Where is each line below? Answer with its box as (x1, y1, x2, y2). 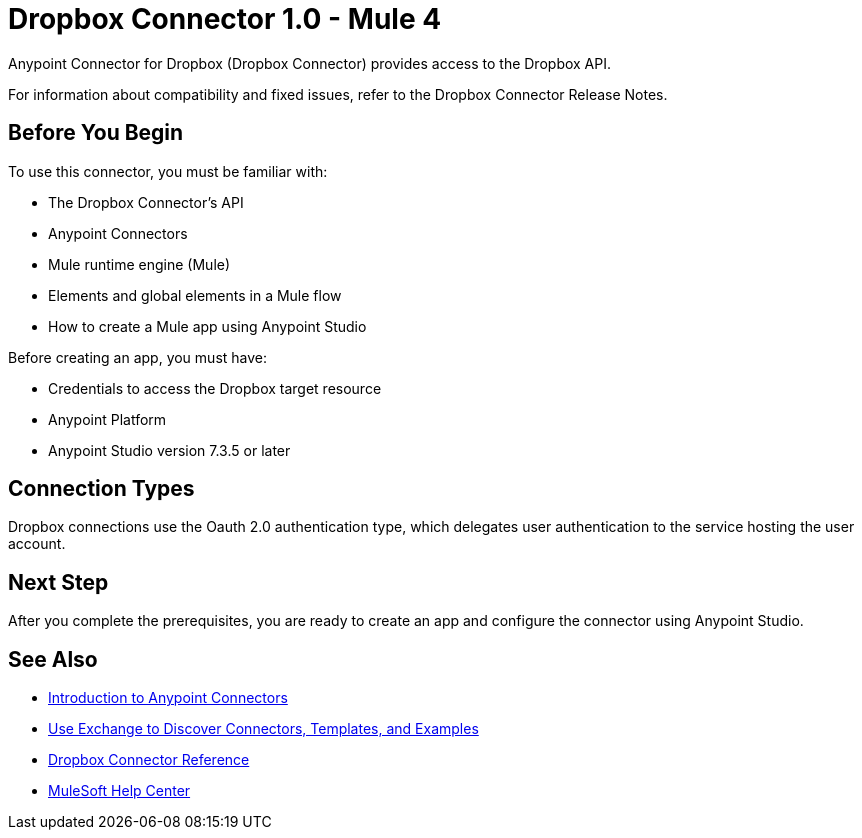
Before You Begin (8, 120, 184, 146)
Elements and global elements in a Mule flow (48, 286, 342, 304)
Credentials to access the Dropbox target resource (48, 379, 382, 397)
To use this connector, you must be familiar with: (8, 162, 328, 180)
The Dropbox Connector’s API (48, 193, 244, 211)
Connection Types (8, 476, 195, 502)
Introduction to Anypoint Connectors (48, 689, 288, 707)
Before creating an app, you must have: (8, 348, 268, 366)
